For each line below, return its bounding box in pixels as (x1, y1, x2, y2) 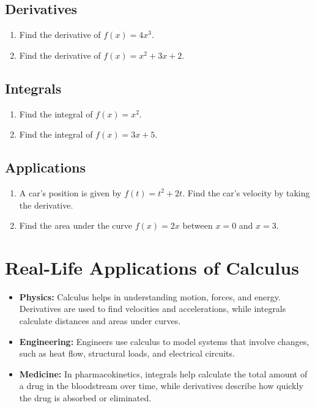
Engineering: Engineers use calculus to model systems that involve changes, (19, 335, 309, 347)
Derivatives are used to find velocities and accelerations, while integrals (19, 302, 286, 315)
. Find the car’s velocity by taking (182, 186, 310, 199)
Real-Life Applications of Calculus (5, 254, 299, 280)
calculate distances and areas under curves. (19, 314, 181, 327)
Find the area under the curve (19, 219, 133, 232)
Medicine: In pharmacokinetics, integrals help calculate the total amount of (19, 367, 308, 380)
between (182, 219, 213, 232)
